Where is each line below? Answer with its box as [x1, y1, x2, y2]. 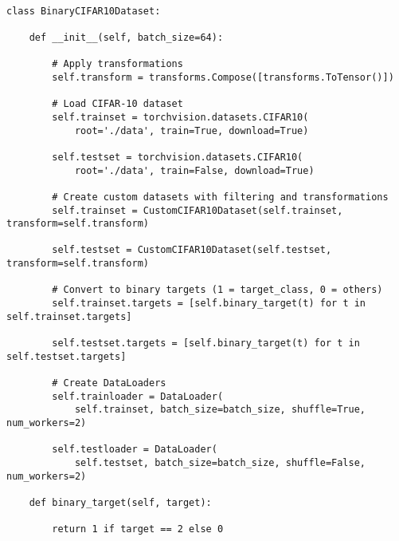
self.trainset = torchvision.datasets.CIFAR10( [52, 111, 309, 123]
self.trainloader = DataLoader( [52, 390, 224, 402]
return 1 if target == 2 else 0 [52, 523, 224, 535]
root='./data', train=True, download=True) [74, 124, 309, 136]
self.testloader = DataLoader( [52, 444, 217, 456]
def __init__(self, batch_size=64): [29, 31, 224, 43]
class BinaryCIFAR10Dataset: [6, 5, 161, 17]
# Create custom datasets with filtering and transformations [52, 191, 389, 203]
